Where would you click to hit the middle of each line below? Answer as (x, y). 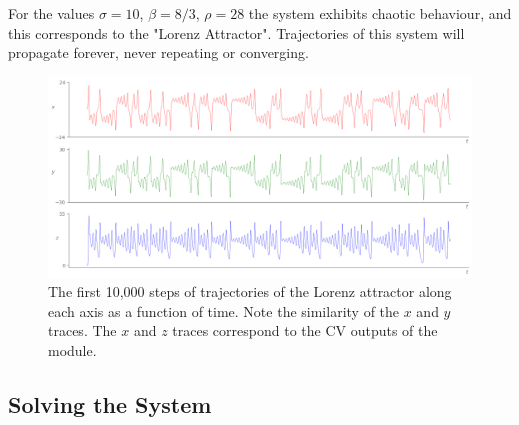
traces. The (82, 330)
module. (72, 349)
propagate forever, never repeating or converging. (158, 52)
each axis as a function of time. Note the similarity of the (224, 310)
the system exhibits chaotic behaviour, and (380, 13)
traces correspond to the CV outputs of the (305, 330)
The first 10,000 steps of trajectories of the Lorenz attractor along (250, 291)
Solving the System (110, 403)
